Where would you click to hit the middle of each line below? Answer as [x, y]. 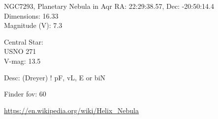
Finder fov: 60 [25, 94]
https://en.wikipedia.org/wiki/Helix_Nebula [71, 110]
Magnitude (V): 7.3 [33, 25]
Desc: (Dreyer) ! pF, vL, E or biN [55, 77]
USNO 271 [20, 51]
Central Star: [24, 41]
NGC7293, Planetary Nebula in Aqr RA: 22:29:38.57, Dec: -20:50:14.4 [109, 6]
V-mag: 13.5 [22, 60]
